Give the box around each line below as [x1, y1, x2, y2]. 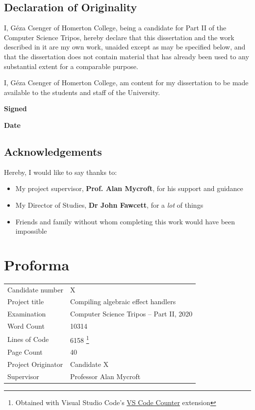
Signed [4, 103, 27, 114]
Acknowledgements [4, 144, 102, 159]
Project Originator [7, 359, 63, 369]
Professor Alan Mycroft [70, 371, 141, 382]
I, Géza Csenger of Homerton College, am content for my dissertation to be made [4, 77, 249, 88]
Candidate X [70, 359, 109, 369]
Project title [7, 296, 44, 307]
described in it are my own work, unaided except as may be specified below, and [4, 42, 246, 52]
